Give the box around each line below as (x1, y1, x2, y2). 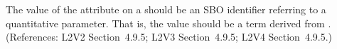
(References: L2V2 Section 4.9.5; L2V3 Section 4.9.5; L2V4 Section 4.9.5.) (6, 29, 333, 44)
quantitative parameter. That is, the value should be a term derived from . (6, 15, 331, 30)
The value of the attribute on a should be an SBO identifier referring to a (6, 2, 326, 16)
